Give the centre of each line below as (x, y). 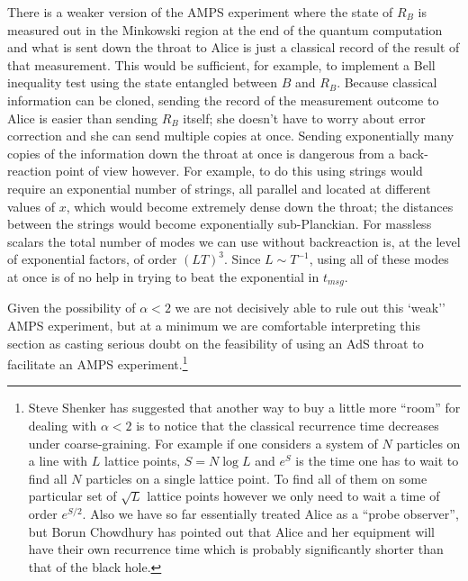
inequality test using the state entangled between (143, 82)
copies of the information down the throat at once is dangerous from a (201, 153)
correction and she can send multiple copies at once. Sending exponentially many (231, 136)
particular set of (72, 496)
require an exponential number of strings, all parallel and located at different (219, 188)
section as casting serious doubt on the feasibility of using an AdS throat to (216, 343)
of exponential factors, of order (92, 259)
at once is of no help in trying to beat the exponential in (163, 276)
